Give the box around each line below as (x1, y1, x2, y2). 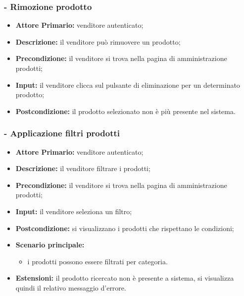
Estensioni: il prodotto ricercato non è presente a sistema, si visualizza (15, 273, 234, 283)
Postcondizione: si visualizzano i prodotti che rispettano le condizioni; (15, 223, 234, 233)
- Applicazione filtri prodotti (4, 127, 120, 139)
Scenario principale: (15, 239, 85, 250)
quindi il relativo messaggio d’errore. (15, 282, 126, 293)
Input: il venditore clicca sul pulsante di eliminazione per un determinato (15, 79, 240, 90)
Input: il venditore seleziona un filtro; (15, 206, 132, 216)
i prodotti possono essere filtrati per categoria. (27, 256, 168, 266)
